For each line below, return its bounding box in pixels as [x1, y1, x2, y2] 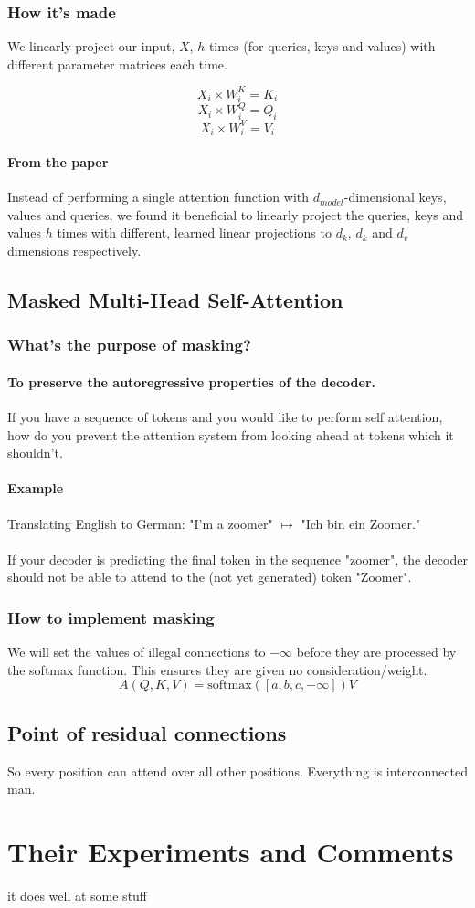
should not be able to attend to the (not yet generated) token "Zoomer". [7, 567, 412, 586]
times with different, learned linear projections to [57, 223, 332, 242]
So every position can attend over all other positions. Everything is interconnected [7, 761, 468, 780]
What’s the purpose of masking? [7, 333, 251, 356]
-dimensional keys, [343, 187, 447, 206]
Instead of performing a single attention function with [7, 187, 310, 206]
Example [7, 479, 64, 498]
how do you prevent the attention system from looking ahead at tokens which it [7, 425, 454, 444]
